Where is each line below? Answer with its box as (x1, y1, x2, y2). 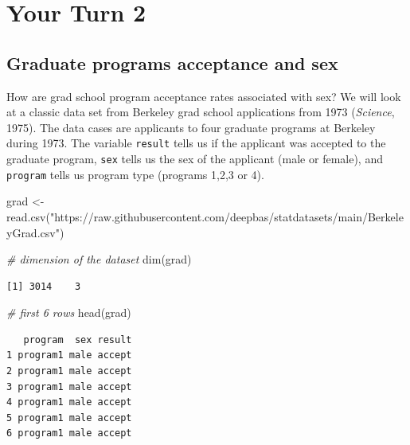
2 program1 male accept (6, 365, 132, 377)
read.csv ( (6, 208, 50, 224)
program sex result (23, 334, 132, 345)
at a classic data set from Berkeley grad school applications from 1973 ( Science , (6, 103, 395, 120)
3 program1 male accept (6, 381, 132, 392)
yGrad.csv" (6, 224, 60, 240)
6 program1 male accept (6, 427, 132, 439)
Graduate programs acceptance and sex (6, 50, 338, 75)
